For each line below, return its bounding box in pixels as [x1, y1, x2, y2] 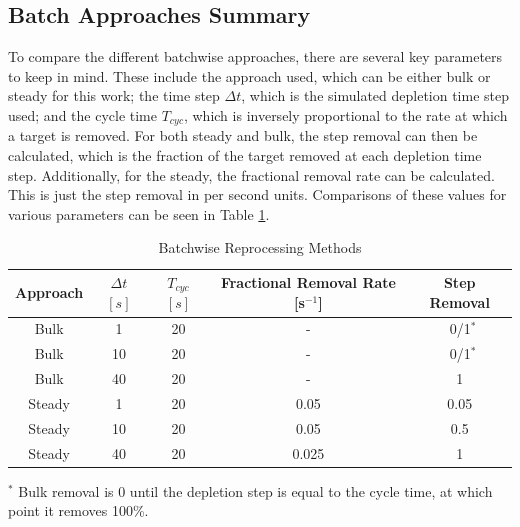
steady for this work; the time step [8, 85, 220, 106]
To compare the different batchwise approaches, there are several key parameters [8, 46, 503, 67]
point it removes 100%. [8, 500, 149, 521]
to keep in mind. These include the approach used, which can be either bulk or [8, 65, 491, 86]
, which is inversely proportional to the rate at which [183, 104, 508, 125]
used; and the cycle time [8, 104, 158, 125]
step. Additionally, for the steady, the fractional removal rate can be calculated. [8, 164, 495, 185]
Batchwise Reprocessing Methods [158, 237, 362, 258]
